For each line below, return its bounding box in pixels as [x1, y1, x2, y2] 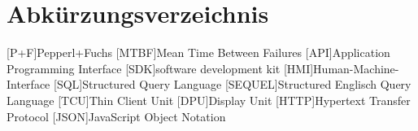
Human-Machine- [313, 59, 399, 76]
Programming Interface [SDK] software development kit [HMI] [7, 59, 314, 76]
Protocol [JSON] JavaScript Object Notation [7, 107, 226, 124]
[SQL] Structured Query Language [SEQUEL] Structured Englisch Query [53, 76, 411, 93]
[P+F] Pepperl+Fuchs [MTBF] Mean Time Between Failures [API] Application [7, 44, 390, 61]
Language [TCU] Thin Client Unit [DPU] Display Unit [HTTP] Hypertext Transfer [7, 91, 411, 108]
